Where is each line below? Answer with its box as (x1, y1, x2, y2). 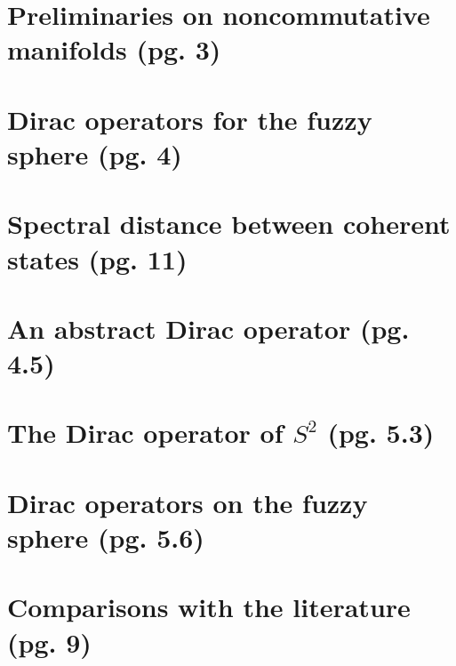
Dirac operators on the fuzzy (7, 484, 368, 520)
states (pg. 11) (7, 240, 188, 277)
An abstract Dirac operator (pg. (7, 309, 410, 346)
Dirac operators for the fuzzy (7, 100, 372, 137)
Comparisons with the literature (7, 589, 411, 625)
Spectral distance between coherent (7, 205, 451, 242)
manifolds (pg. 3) (7, 31, 221, 68)
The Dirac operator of (7, 414, 284, 451)
